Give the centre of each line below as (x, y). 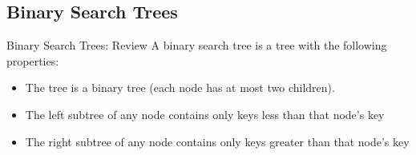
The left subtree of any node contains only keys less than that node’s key (205, 114)
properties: (33, 60)
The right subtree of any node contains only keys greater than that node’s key (217, 141)
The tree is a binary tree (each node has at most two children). (180, 87)
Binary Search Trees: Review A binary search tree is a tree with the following (197, 45)
